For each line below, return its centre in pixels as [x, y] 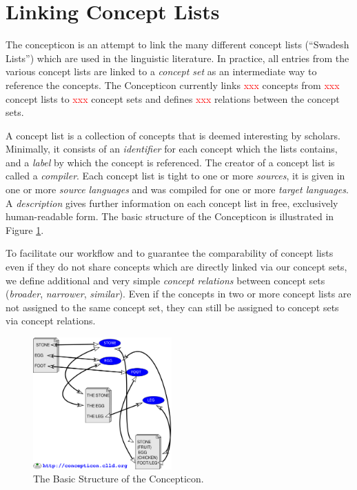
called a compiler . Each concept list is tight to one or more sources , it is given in [175, 176]
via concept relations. [51, 321]
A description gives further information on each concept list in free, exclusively [172, 203]
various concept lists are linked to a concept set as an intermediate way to [161, 71]
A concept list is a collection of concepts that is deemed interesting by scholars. [173, 135]
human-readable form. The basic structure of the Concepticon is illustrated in [170, 216]
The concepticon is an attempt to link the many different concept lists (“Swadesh [177, 45]
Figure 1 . [25, 229]
